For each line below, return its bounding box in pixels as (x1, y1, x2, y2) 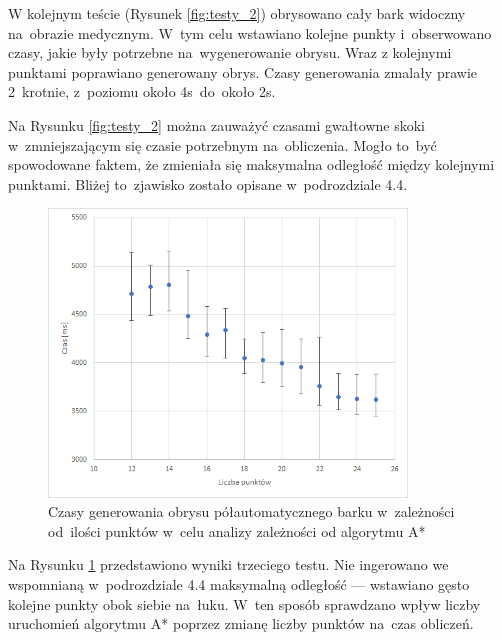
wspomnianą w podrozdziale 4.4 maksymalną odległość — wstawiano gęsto (8, 573, 470, 594)
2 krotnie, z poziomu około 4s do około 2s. (8, 81, 276, 102)
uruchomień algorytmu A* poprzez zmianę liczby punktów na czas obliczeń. (8, 613, 474, 634)
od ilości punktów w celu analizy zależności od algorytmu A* (48, 520, 426, 541)
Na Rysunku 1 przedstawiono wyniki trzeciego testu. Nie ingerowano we (8, 554, 449, 575)
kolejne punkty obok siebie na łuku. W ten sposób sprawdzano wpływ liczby (8, 593, 481, 614)
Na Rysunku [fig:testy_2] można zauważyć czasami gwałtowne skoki (8, 114, 425, 135)
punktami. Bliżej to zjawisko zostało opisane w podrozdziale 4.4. (8, 173, 408, 194)
